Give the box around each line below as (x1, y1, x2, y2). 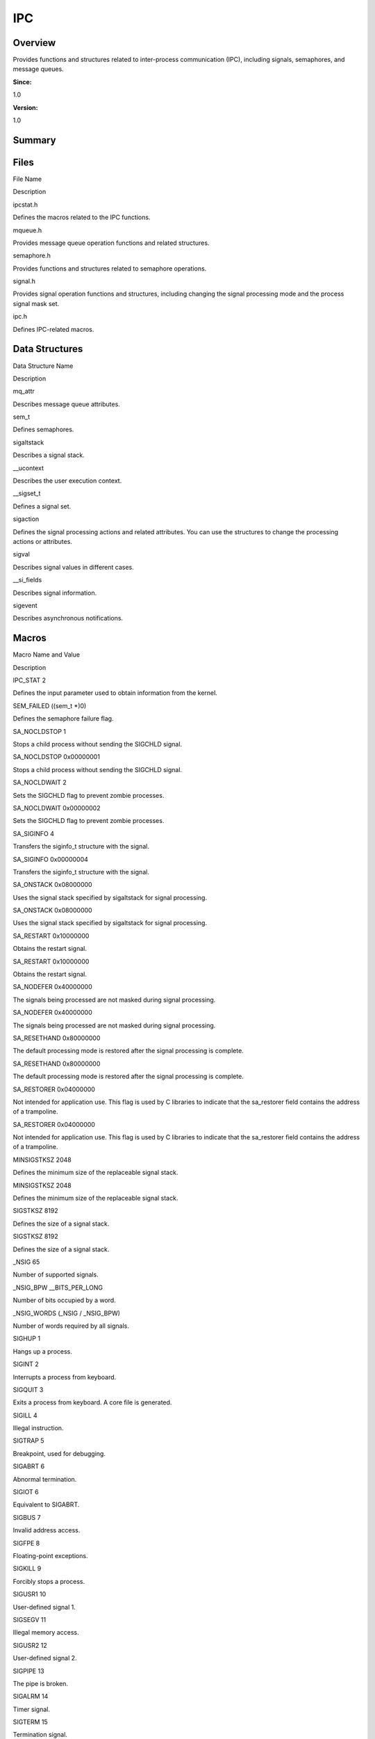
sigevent (12, 601, 37, 609)
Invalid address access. (12, 1526, 81, 1534)
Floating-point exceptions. (12, 1551, 88, 1560)
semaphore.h (12, 251, 51, 260)
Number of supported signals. (12, 1270, 99, 1279)
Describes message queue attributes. (12, 400, 121, 408)
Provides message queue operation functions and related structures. (12, 239, 210, 247)
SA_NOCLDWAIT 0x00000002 (12, 803, 101, 812)
